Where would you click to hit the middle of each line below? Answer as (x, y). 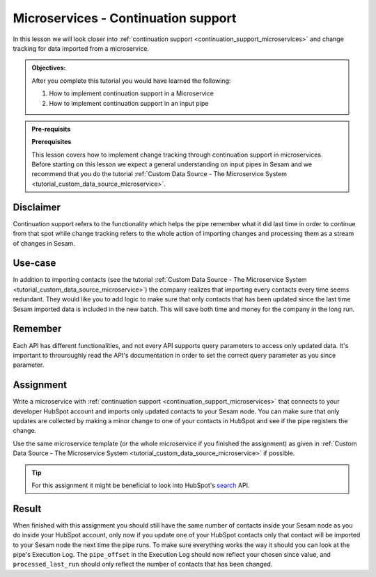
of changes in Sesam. (44, 243)
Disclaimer (37, 207)
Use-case (34, 263)
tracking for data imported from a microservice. (81, 48)
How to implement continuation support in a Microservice (131, 93)
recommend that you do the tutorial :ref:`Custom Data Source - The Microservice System (159, 174)
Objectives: (49, 68)
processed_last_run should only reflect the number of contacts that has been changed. (143, 564)
